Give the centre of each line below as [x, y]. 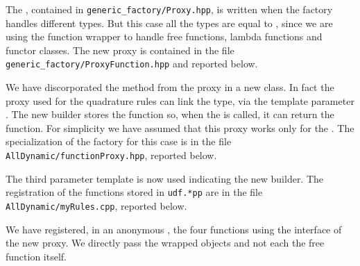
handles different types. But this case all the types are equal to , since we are [169, 23]
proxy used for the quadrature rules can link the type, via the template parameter [180, 100]
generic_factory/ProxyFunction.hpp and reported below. [132, 64]
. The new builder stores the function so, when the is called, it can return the [170, 114]
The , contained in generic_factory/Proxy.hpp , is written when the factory [169, 9]
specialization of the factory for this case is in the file [119, 141]
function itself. [36, 256]
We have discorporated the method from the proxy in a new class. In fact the [170, 87]
